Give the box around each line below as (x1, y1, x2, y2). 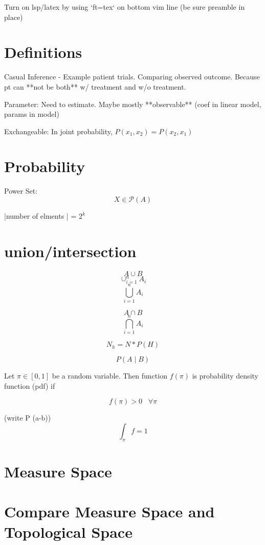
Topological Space (4, 521, 132, 542)
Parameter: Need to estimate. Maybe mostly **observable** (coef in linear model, (4, 98, 261, 109)
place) (4, 11, 23, 22)
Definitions (4, 41, 82, 62)
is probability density (192, 370, 258, 381)
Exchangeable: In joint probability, (4, 125, 113, 136)
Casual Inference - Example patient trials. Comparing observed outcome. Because (4, 71, 260, 82)
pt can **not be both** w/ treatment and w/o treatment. (4, 81, 186, 92)
